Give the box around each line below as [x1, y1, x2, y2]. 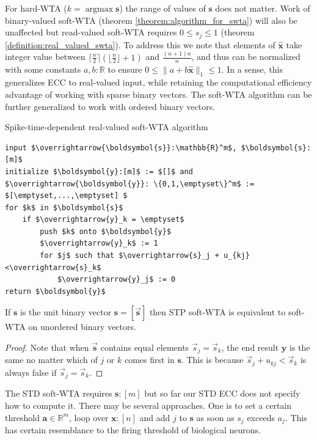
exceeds [247, 411, 275, 424]
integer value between [5, 50, 86, 63]
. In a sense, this [221, 62, 283, 75]
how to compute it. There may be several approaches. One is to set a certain [5, 398, 291, 411]
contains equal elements [100, 341, 189, 354]
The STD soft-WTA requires [5, 387, 112, 400]
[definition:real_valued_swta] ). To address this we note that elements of [5, 38, 275, 51]
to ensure [107, 62, 142, 75]
